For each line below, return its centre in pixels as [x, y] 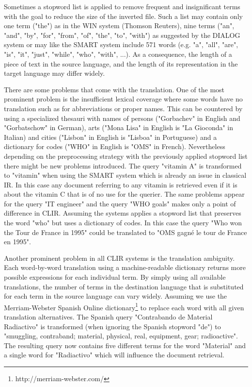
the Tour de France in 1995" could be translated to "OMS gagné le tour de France [126, 232]
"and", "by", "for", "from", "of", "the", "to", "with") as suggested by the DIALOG [122, 35]
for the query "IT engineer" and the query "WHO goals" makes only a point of [120, 203]
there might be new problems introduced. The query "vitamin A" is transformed [123, 165]
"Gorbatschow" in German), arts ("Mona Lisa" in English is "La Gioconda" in [119, 127]
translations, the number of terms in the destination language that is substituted [124, 286]
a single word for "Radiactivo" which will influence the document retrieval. [114, 355]
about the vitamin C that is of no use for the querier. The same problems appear [124, 194]
